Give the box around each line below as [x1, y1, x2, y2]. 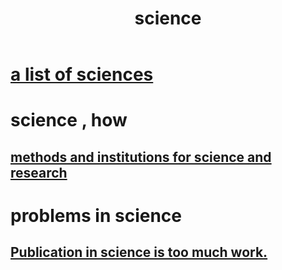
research [10, 164, 68, 181]
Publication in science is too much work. [10, 244, 268, 261]
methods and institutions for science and [10, 148, 272, 166]
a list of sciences [10, 63, 154, 86]
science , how [10, 109, 128, 132]
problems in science [10, 204, 182, 227]
